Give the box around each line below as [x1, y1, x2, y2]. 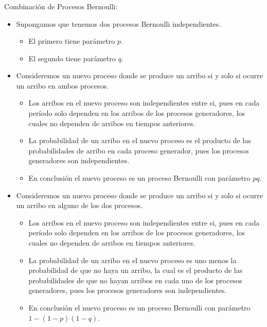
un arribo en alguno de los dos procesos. [16, 200, 143, 211]
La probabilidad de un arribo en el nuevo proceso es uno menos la [28, 254, 237, 265]
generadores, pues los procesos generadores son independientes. [28, 285, 227, 296]
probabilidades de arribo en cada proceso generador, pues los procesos [28, 145, 249, 156]
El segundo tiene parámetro [28, 53, 116, 63]
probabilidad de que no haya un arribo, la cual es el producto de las [28, 265, 243, 276]
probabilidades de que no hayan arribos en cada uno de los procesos [28, 274, 242, 285]
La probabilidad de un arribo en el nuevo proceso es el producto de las [28, 135, 251, 146]
